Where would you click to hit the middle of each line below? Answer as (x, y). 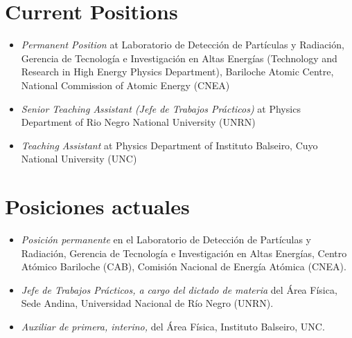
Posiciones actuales (97, 206)
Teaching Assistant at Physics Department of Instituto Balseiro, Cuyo (169, 145)
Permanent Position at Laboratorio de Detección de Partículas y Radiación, (183, 45)
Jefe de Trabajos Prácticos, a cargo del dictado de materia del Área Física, (179, 289)
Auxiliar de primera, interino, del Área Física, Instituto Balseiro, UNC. (173, 326)
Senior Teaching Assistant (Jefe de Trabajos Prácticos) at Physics (161, 108)
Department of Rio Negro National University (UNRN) (138, 122)
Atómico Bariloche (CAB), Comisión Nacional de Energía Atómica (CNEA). (184, 266)
